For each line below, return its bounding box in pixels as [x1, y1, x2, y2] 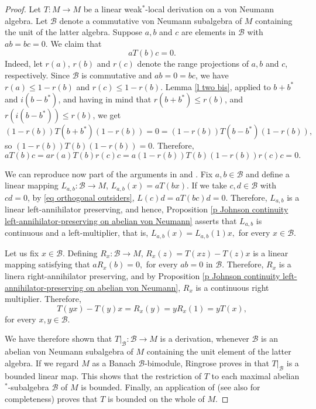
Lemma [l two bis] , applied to [165, 80, 271, 92]
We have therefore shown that [5, 332, 112, 345]
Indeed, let [5, 57, 43, 70]
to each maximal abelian [211, 369, 300, 381]
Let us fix [5, 246, 39, 259]
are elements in [181, 26, 236, 38]
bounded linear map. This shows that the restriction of [5, 369, 202, 381]
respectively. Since [5, 68, 70, 81]
